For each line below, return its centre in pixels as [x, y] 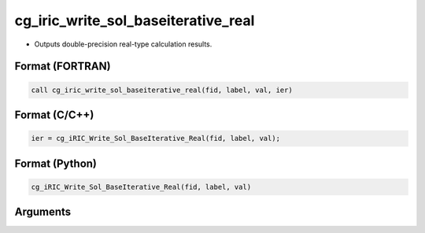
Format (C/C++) [54, 115]
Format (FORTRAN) [63, 67]
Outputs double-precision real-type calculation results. [123, 44]
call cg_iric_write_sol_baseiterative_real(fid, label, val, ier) [162, 90]
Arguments [43, 212]
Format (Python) [56, 163]
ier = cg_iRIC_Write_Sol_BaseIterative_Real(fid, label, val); [156, 139]
